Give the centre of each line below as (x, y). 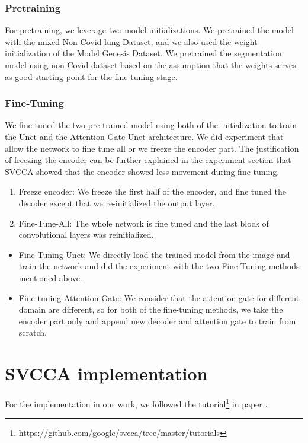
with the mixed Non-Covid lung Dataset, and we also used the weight (131, 41)
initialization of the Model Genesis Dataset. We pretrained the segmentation (143, 53)
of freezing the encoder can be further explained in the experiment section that (148, 160)
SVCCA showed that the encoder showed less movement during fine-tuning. (142, 171)
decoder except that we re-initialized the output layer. (117, 203)
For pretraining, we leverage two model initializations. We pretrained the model (149, 30)
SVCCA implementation (106, 373)
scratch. (33, 332)
